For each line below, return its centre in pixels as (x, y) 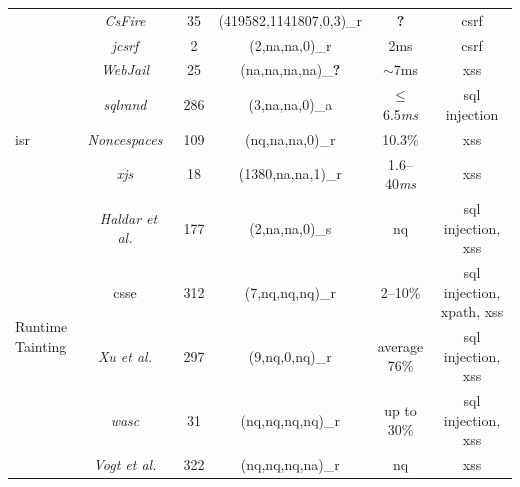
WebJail (125, 69)
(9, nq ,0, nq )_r (290, 355)
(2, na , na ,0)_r (290, 44)
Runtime (41, 326)
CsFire (125, 19)
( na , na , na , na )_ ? (290, 69)
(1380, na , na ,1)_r (290, 173)
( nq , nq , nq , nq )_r (290, 419)
